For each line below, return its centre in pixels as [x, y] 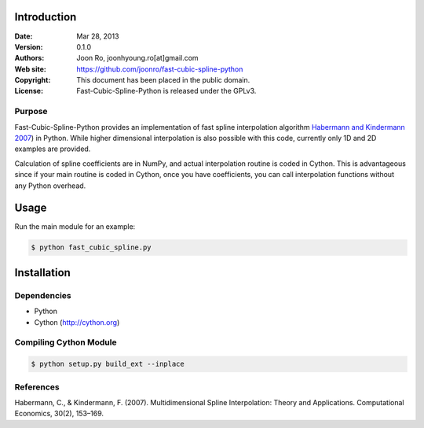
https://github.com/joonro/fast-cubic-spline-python [160, 69]
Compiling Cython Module [66, 342]
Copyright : [33, 80]
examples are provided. [53, 149]
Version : [29, 46]
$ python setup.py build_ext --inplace [108, 364]
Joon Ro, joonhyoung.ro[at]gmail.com [138, 58]
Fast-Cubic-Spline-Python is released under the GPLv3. [166, 91]
